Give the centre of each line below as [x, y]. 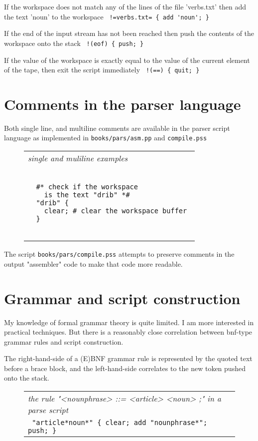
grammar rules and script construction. [64, 341]
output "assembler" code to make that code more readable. [93, 263]
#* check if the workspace [87, 187]
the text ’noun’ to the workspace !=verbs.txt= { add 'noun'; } [107, 16]
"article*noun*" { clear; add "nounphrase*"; [120, 423]
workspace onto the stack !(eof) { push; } [74, 43]
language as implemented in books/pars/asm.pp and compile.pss [106, 138]
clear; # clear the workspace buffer [116, 211]
